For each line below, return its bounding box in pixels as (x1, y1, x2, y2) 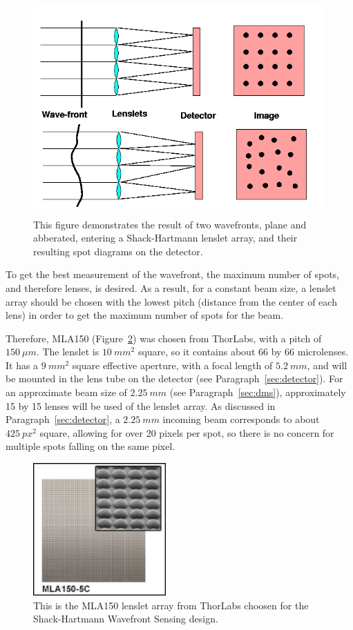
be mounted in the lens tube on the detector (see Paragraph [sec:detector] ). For (6, 371, 343, 386)
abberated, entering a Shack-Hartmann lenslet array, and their (33, 230, 298, 245)
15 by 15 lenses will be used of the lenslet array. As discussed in (6, 398, 276, 413)
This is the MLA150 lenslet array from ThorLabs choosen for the (33, 598, 309, 612)
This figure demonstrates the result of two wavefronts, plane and (33, 217, 307, 231)
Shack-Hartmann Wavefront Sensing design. (33, 611, 218, 626)
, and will (307, 357, 347, 372)
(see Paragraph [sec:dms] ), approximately (169, 385, 346, 400)
